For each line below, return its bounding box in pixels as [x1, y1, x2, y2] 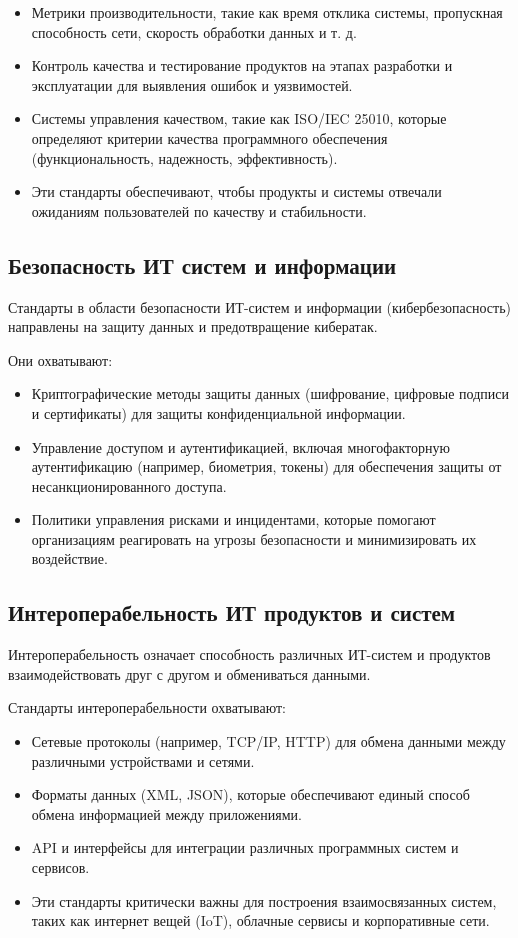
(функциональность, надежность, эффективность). [31, 147, 338, 168]
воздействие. [31, 548, 108, 569]
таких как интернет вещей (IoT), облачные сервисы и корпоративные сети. [31, 910, 490, 931]
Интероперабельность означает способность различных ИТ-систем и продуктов [8, 644, 491, 665]
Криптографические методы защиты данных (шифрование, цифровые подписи [31, 383, 509, 404]
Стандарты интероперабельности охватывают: [8, 697, 286, 718]
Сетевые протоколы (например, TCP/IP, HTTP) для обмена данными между [31, 731, 506, 752]
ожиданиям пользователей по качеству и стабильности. [31, 200, 367, 221]
